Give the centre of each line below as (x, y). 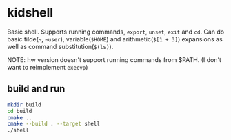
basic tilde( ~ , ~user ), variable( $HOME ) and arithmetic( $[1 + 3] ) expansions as (115, 39)
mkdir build (24, 105)
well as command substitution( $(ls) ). (60, 46)
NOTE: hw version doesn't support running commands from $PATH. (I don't (114, 59)
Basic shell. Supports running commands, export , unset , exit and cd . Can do (116, 32)
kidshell (30, 13)
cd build (20, 111)
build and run (36, 89)
